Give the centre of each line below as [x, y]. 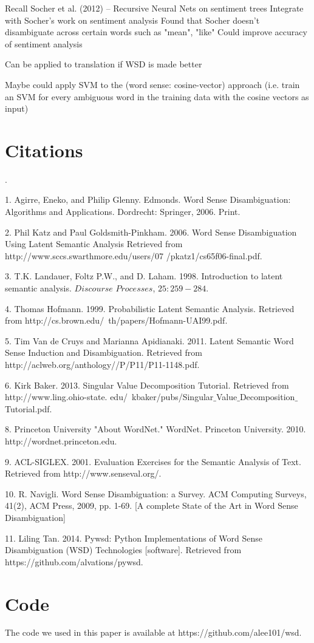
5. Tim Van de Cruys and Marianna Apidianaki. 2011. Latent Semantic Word [149, 340]
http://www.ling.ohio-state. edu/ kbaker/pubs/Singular [109, 397]
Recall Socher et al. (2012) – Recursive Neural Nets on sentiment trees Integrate [154, 8]
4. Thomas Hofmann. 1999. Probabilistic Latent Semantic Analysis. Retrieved [150, 308]
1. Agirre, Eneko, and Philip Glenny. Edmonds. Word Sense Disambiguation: [148, 199]
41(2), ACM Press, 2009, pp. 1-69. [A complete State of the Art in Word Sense [152, 505]
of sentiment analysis [44, 43]
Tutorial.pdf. [29, 408]
